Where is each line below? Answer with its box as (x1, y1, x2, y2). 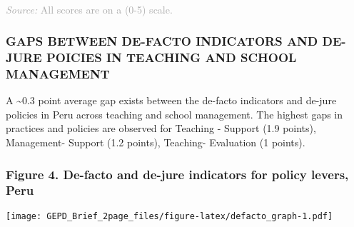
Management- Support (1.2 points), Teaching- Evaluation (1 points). (6, 135, 305, 150)
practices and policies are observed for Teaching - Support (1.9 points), (6, 121, 316, 136)
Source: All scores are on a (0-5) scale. (6, 1, 173, 16)
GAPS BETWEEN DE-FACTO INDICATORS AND (6, 32, 318, 50)
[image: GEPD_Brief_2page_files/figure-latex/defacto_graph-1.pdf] (6, 211, 333, 221)
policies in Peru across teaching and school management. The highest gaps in (6, 106, 343, 121)
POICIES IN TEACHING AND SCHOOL (46, 49, 297, 66)
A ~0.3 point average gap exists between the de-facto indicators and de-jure (6, 93, 337, 108)
